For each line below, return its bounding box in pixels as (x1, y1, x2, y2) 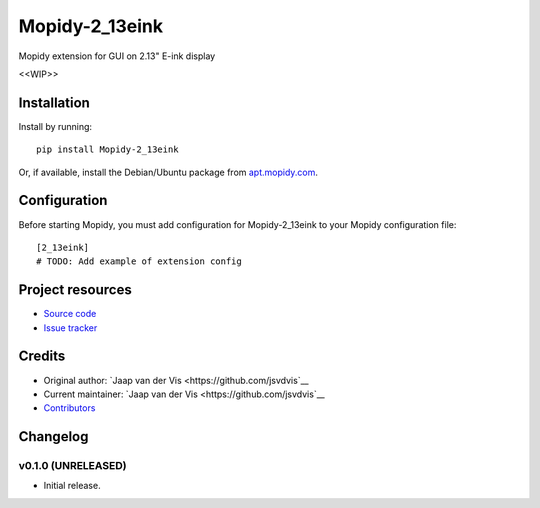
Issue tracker (43, 321, 98, 334)
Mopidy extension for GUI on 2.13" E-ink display (18, 50, 216, 62)
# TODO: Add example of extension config (36, 256, 242, 267)
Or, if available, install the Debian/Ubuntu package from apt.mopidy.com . (18, 166, 319, 178)
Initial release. (43, 480, 101, 492)
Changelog (18, 428, 89, 445)
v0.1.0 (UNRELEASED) (18, 459, 127, 473)
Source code (43, 308, 97, 320)
